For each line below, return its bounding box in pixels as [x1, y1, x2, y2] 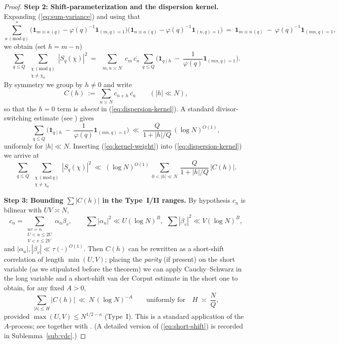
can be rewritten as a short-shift [128, 243, 224, 254]
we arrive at [4, 150, 39, 160]
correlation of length [4, 254, 65, 264]
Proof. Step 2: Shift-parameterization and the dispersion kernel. [4, 1, 219, 11]
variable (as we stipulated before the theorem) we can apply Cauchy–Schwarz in [4, 263, 242, 273]
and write [103, 79, 132, 89]
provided [4, 311, 30, 321]
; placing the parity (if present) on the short [105, 254, 235, 264]
